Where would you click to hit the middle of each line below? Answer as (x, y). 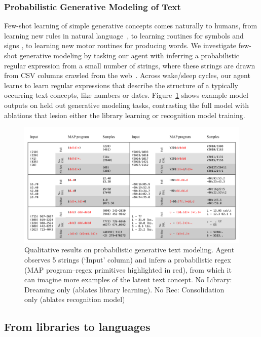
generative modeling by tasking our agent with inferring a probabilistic (129, 55)
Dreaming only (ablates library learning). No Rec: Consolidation (124, 289)
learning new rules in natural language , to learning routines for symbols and (124, 35)
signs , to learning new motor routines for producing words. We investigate (120, 45)
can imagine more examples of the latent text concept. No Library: (128, 279)
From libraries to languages (77, 327)
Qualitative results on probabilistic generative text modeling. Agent (129, 250)
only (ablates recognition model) (75, 299)
